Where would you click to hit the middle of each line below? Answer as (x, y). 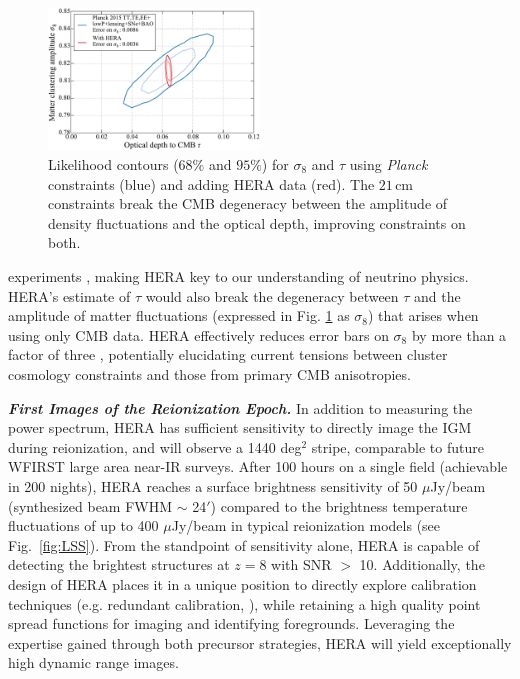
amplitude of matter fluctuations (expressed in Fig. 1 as (179, 315)
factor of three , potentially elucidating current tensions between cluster (228, 354)
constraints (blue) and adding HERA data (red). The (211, 183)
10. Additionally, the (422, 564)
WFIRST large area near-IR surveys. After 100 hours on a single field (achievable (258, 466)
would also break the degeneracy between (272, 295)
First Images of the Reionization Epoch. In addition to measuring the (240, 407)
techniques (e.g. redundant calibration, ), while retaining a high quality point (244, 603)
